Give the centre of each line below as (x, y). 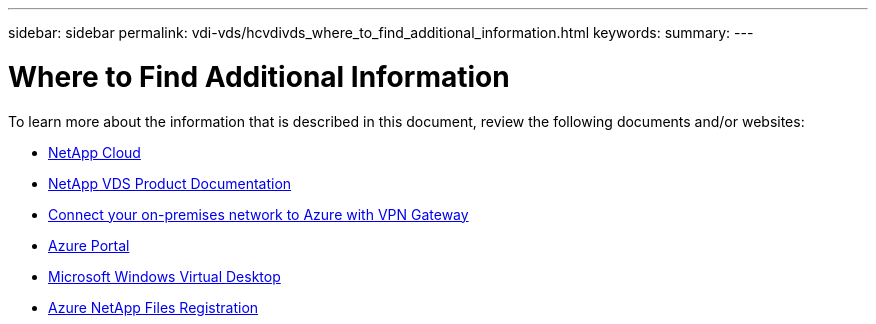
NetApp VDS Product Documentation (170, 183)
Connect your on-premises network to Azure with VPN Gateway (258, 214)
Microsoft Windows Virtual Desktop (164, 276)
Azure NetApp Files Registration (153, 307)
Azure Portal (89, 245)
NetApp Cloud (94, 152)
